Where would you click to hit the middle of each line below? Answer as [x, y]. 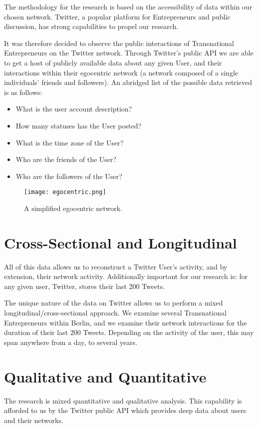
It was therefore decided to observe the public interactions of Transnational [119, 43]
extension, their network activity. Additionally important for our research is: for [126, 276]
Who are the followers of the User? [69, 176]
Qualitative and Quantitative [105, 376]
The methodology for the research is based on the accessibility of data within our [128, 6]
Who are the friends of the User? [66, 159]
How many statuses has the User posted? [79, 125]
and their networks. [34, 420]
